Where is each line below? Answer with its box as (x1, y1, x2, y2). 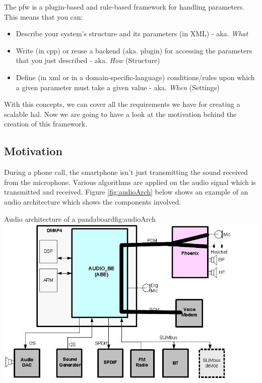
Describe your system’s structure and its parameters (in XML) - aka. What (16, 28, 248, 39)
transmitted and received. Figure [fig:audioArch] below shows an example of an (4, 186, 248, 197)
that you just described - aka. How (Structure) (16, 55, 160, 66)
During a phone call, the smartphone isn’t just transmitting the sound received (4, 167, 248, 177)
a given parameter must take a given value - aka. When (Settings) (16, 82, 220, 92)
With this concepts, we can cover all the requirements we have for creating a (4, 99, 240, 109)
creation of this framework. (4, 118, 88, 129)
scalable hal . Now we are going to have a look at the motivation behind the (4, 108, 237, 119)
